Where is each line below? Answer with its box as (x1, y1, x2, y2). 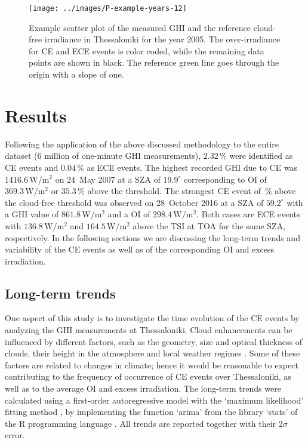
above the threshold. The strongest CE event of (87, 184, 261, 197)
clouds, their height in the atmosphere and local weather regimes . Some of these (5, 347, 300, 359)
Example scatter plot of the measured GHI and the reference (29, 21, 251, 33)
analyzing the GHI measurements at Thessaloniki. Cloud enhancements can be (5, 324, 292, 336)
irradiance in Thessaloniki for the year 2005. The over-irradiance (44, 33, 281, 45)
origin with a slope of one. (29, 68, 124, 81)
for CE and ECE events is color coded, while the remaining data (29, 44, 264, 57)
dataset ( (5, 149, 38, 162)
